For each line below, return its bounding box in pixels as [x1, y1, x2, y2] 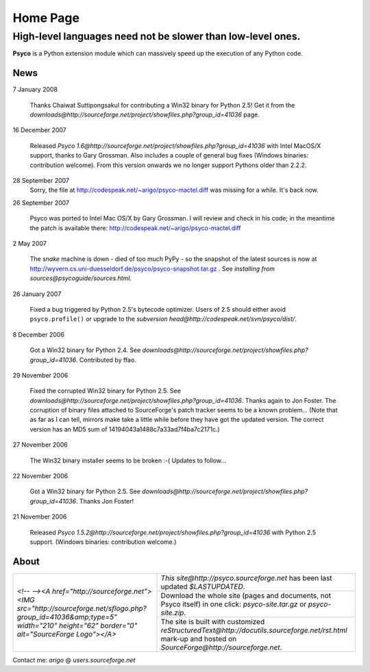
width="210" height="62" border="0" [16, 621, 138, 630]
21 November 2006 [12, 512, 67, 521]
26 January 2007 [12, 290, 62, 298]
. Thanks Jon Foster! [75, 497, 134, 505]
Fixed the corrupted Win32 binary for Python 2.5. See [29, 387, 182, 395]
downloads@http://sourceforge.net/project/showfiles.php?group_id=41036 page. [29, 110, 260, 119]
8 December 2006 [12, 330, 65, 338]
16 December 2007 [12, 126, 66, 134]
